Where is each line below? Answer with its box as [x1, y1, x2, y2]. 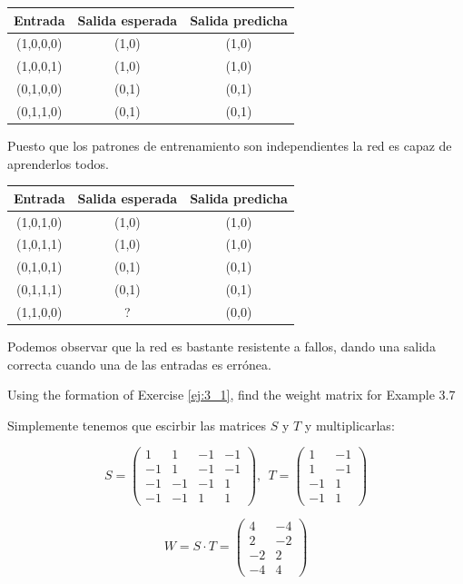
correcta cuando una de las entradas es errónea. [7, 354, 271, 373]
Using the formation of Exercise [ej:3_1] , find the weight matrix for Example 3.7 [7, 385, 456, 404]
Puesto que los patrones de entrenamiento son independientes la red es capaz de [7, 135, 452, 154]
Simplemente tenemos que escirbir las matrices [7, 415, 267, 434]
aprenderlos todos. [7, 153, 109, 173]
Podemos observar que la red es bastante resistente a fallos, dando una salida [7, 336, 436, 355]
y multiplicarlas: [304, 415, 395, 434]
